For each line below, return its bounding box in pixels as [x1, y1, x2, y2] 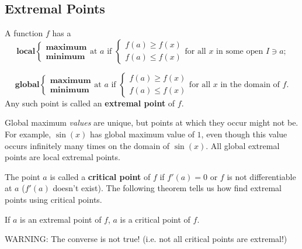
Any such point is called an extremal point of [5, 96, 175, 109]
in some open [216, 47, 263, 56]
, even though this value [201, 127, 287, 140]
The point [5, 170, 40, 182]
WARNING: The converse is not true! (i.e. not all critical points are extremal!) [5, 233, 287, 245]
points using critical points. [5, 193, 102, 205]
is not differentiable [227, 170, 296, 182]
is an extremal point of [20, 213, 102, 225]
